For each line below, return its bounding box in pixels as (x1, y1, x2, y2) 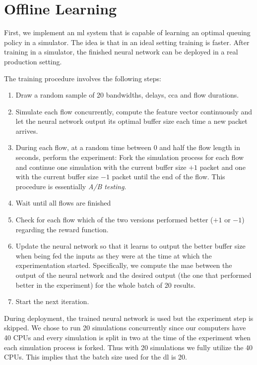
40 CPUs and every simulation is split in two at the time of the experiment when (4, 332, 251, 342)
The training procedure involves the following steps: (4, 73, 161, 83)
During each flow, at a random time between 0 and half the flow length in (15, 142, 240, 153)
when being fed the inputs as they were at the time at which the (15, 250, 212, 261)
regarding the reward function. (15, 224, 109, 234)
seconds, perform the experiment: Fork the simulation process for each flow (15, 152, 244, 162)
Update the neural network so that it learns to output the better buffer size (15, 241, 246, 251)
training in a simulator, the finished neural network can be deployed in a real (4, 47, 238, 57)
